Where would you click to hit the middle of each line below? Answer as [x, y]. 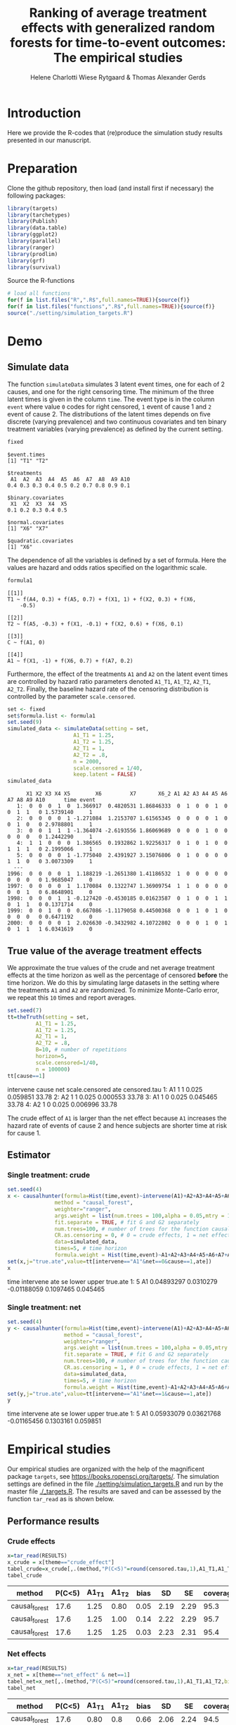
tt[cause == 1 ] [26, 1076]
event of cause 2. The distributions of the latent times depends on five [109, 414]
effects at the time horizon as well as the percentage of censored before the [118, 975]
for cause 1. [24, 1133]
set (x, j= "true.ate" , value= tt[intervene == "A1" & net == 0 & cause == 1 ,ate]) [110, 1261]
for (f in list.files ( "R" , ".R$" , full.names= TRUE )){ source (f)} [99, 300]
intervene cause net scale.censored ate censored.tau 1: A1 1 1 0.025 [105, 1089]
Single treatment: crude [49, 1175]
